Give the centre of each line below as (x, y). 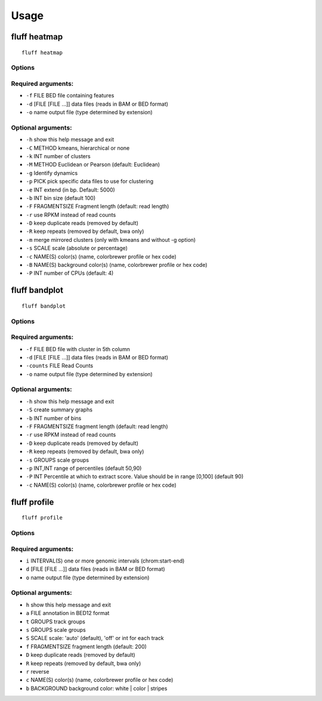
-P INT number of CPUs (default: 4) (70, 273)
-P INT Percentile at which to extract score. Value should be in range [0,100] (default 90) (135, 476)
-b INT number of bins (54, 418)
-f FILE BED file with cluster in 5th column (78, 349)
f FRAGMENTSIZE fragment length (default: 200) (86, 646)
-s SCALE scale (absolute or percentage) (77, 248)
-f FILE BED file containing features (70, 96)
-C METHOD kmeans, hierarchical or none (78, 148)
